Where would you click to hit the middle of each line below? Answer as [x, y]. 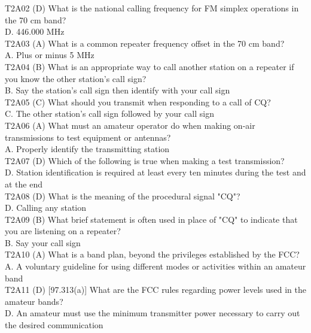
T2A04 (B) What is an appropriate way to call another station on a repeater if [150, 66]
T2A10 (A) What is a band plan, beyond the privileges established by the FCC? [152, 254]
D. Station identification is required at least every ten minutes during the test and [155, 172]
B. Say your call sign [43, 242]
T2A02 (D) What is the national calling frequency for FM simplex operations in [152, 8]
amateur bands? [34, 301]
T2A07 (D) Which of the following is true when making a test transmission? [145, 160]
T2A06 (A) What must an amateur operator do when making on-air [130, 125]
